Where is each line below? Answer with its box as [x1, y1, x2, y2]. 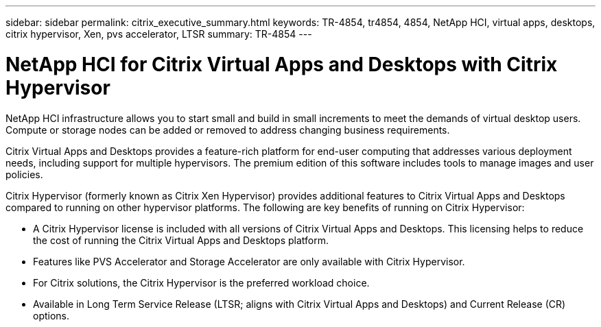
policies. [5, 168, 43, 180]
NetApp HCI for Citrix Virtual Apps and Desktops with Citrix [5, 52, 558, 76]
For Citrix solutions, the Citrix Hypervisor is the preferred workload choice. [33, 276, 370, 289]
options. [33, 309, 70, 322]
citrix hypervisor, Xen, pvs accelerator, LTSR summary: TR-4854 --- [5, 28, 312, 40]
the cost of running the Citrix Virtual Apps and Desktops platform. [33, 234, 329, 246]
